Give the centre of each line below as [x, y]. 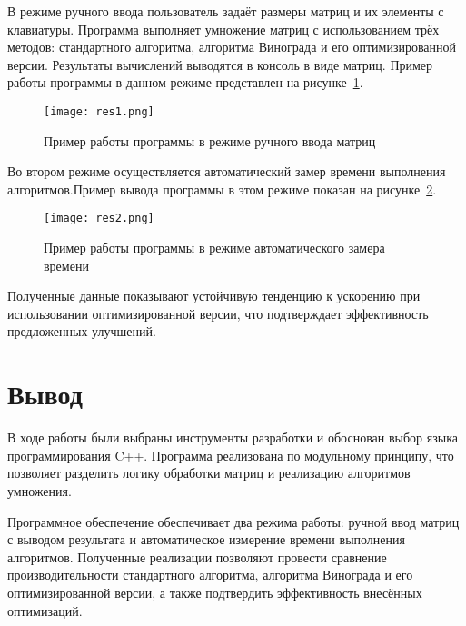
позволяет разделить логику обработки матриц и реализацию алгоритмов [209, 473]
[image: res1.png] [99, 111]
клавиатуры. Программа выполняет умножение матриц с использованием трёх [223, 29]
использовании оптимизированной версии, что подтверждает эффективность [218, 313]
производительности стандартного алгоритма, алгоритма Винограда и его [210, 575]
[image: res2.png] [99, 219]
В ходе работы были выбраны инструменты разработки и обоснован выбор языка [233, 437]
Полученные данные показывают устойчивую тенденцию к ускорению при [214, 296]
